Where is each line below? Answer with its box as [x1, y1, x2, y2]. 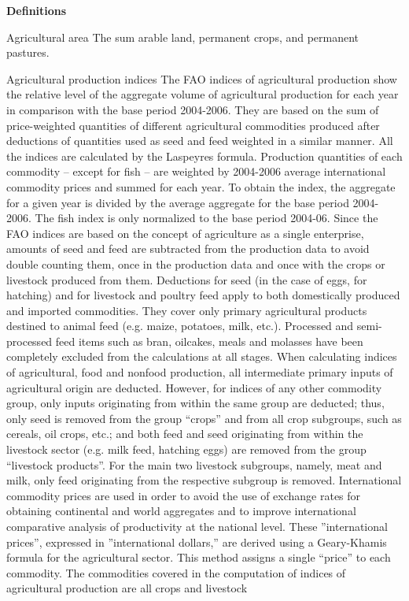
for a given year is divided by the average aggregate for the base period [6, 194, 349, 210]
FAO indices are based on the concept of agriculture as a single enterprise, [6, 224, 364, 241]
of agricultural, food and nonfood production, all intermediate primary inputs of [6, 364, 393, 380]
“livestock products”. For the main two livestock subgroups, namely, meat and [6, 456, 382, 473]
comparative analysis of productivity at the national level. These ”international [6, 518, 388, 534]
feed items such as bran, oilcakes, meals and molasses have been [55, 332, 363, 349]
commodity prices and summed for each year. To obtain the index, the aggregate [6, 178, 396, 195]
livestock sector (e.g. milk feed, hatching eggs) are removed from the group [6, 441, 367, 458]
